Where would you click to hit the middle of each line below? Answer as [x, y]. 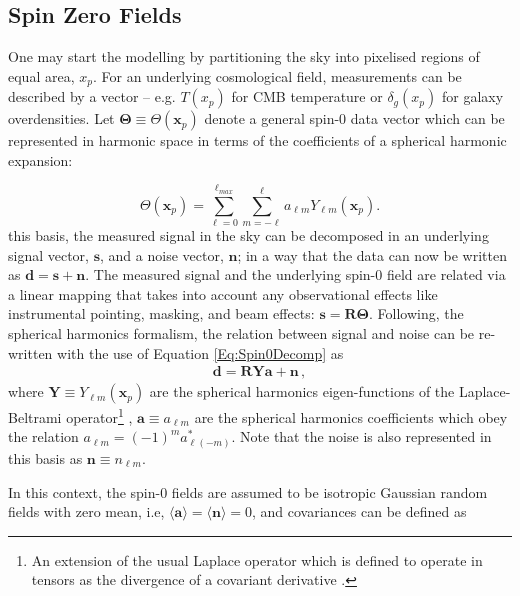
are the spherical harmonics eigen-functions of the [302, 391]
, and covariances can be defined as [359, 511]
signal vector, [49, 254]
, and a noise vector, [162, 254]
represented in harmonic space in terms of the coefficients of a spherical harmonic [257, 140]
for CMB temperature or [307, 96]
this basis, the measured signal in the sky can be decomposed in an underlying [248, 234]
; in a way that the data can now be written [372, 254]
